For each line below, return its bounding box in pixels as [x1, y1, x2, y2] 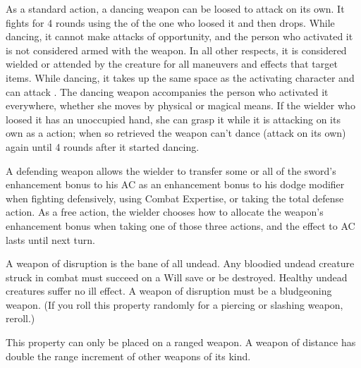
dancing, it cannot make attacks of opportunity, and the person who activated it [6, 29, 353, 44]
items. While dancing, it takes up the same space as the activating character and [6, 70, 355, 85]
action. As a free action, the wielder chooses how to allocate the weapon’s [6, 204, 324, 219]
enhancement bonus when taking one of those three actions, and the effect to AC [6, 218, 355, 233]
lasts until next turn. [6, 232, 95, 247]
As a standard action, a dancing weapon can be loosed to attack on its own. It [6, 1, 345, 16]
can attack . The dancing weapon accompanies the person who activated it [6, 84, 329, 99]
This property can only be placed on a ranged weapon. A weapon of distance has [6, 335, 356, 350]
